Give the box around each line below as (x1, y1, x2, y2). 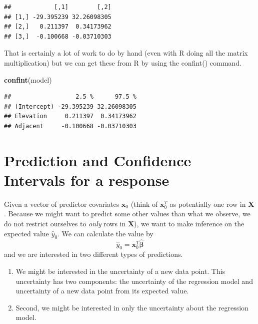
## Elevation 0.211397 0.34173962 (4, 113, 136, 120)
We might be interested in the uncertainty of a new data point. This (15, 266, 225, 276)
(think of (130, 198, 158, 209)
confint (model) (4, 74, 52, 85)
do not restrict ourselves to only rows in (4, 218, 126, 229)
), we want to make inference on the (134, 218, 244, 229)
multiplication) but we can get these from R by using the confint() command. (4, 57, 241, 68)
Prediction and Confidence (4, 150, 191, 170)
